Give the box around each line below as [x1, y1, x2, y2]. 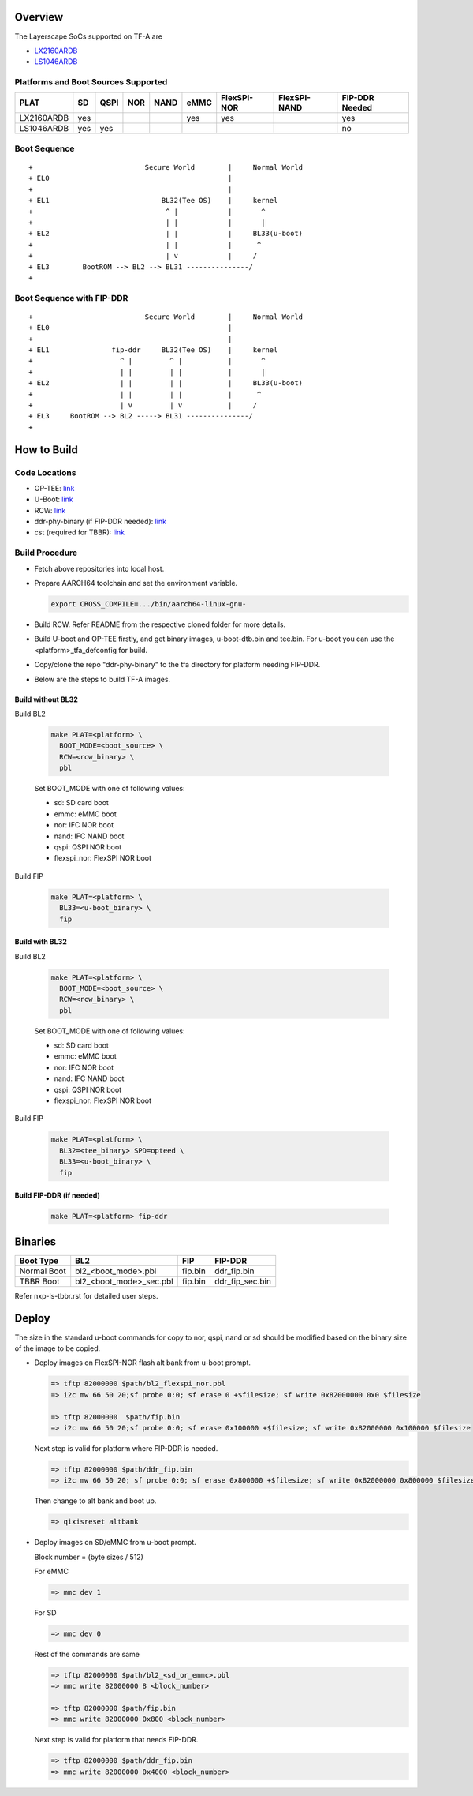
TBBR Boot [19, 1276, 60, 1287]
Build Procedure [14, 547, 78, 558]
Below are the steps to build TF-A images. [34, 674, 171, 684]
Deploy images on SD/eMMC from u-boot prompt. [34, 1538, 196, 1547]
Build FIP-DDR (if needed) [14, 1190, 100, 1200]
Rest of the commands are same [34, 1649, 140, 1659]
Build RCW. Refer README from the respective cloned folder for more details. [34, 620, 286, 629]
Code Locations [14, 467, 76, 478]
